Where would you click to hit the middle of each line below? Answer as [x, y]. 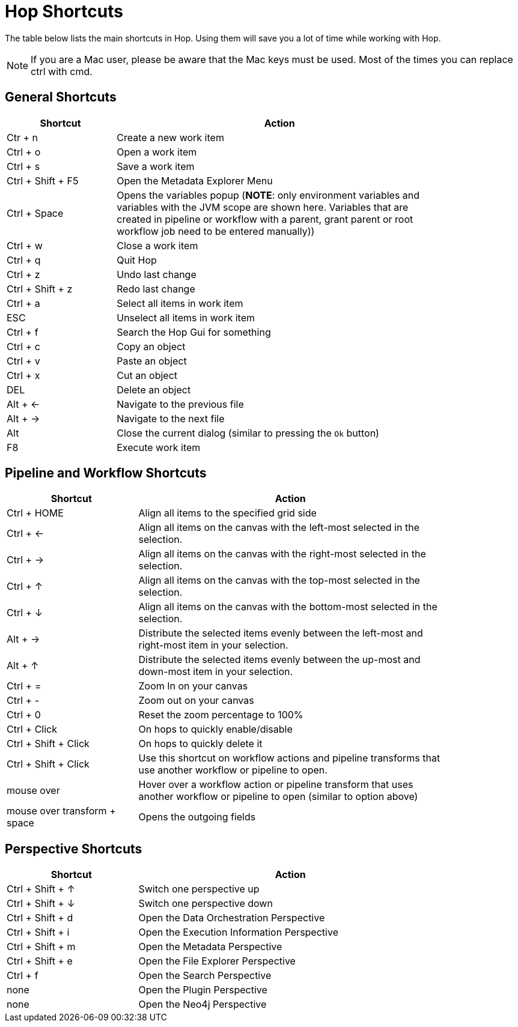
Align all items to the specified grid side [227, 513]
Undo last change [157, 274]
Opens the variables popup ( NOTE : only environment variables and [268, 195]
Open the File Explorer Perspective [217, 961]
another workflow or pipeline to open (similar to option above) [278, 797]
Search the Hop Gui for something [194, 332]
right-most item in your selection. [213, 645]
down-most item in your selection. [216, 672]
